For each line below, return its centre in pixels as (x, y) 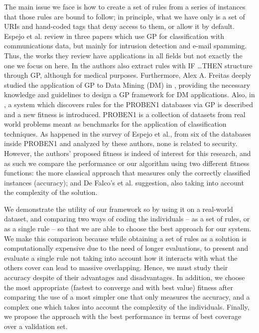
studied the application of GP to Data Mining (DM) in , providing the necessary (127, 84)
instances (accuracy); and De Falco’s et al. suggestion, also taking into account (124, 182)
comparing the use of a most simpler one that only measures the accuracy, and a (127, 297)
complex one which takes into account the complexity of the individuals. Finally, (127, 306)
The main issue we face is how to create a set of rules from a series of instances (125, 6)
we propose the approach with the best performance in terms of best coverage (123, 316)
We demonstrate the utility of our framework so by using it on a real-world (119, 209)
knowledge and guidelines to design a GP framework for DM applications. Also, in (129, 94)
